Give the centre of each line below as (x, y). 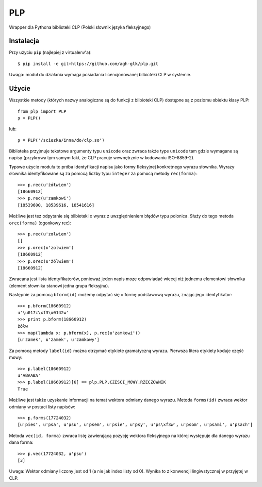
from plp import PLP (42, 111)
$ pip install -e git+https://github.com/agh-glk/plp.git (88, 64)
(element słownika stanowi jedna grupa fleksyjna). (59, 285)
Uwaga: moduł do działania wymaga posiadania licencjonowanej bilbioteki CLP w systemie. (100, 75)
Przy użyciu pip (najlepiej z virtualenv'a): (50, 52)
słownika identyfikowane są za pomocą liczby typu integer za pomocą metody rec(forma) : (103, 174)
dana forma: (21, 442)
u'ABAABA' (29, 376)
